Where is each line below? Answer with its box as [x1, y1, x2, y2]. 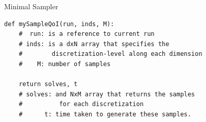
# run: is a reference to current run [18, 30, 155, 38]
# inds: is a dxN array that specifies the [18, 40, 170, 48]
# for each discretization [18, 100, 144, 108]
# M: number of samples [18, 60, 111, 68]
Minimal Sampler [4, 1, 58, 11]
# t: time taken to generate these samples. [18, 110, 192, 118]
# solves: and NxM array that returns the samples [18, 90, 195, 98]
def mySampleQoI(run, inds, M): [4, 20, 114, 28]
